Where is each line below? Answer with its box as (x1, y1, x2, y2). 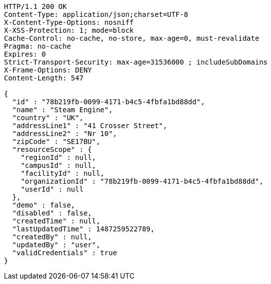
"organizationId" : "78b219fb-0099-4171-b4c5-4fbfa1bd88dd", (20, 177, 264, 185)
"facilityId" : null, (20, 169, 105, 177)
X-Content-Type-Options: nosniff (4, 18, 134, 26)
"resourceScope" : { (12, 145, 92, 153)
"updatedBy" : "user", (12, 241, 100, 249)
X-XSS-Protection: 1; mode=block (4, 26, 134, 34)
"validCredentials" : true (12, 249, 117, 257)
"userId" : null (20, 185, 84, 193)
